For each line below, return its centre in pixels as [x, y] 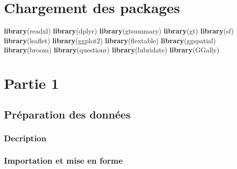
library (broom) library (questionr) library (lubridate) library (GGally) [112, 50]
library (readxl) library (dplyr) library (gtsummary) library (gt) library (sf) [119, 31]
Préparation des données [67, 114]
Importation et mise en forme [63, 160]
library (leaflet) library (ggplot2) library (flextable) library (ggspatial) [110, 40]
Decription [25, 138]
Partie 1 [32, 83]
